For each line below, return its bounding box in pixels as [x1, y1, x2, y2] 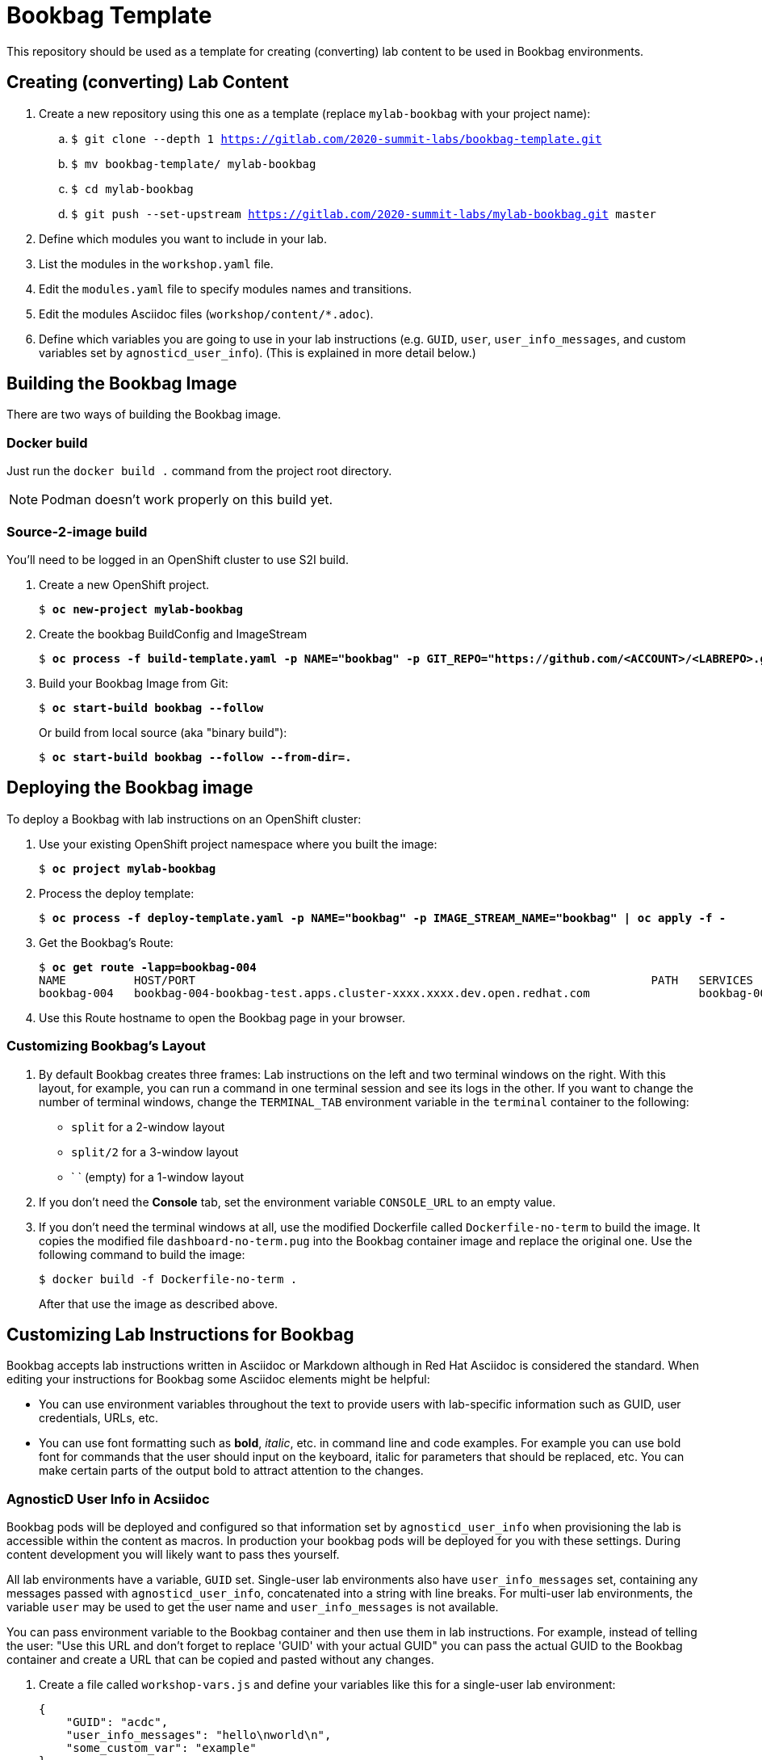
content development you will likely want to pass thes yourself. [6, 1547, 340, 1562]
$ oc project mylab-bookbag [39, 861, 216, 875]
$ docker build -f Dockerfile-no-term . [39, 1272, 298, 1286]
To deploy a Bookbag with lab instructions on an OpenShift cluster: [6, 811, 362, 826]
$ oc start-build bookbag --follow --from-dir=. [39, 750, 352, 764]
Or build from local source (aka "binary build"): [39, 725, 287, 739]
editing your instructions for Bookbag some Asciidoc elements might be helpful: [6, 1372, 430, 1387]
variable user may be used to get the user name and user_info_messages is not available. [6, 1600, 499, 1615]
